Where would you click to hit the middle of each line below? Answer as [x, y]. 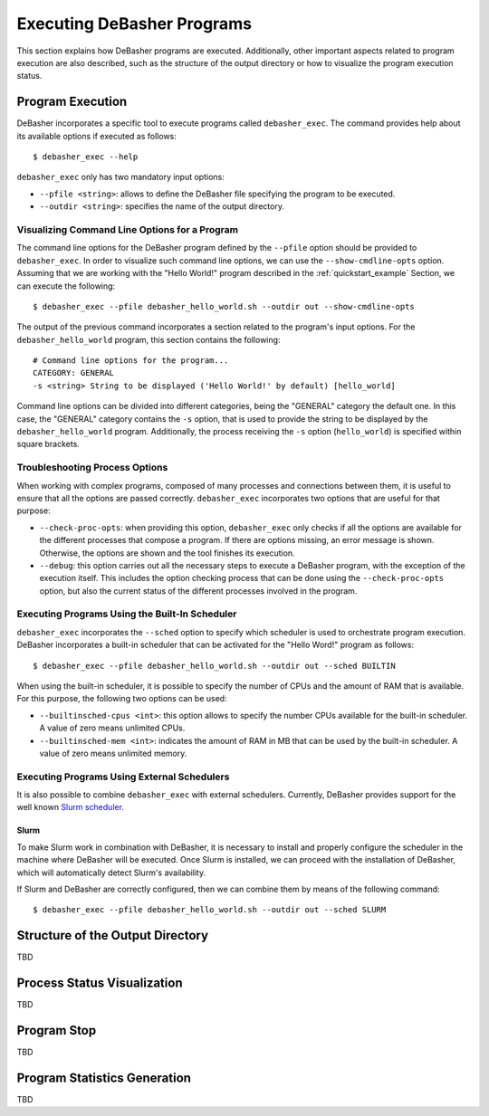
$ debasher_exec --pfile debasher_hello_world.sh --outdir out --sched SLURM [210, 910]
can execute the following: [66, 286]
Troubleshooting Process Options [92, 468]
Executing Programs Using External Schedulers [123, 777]
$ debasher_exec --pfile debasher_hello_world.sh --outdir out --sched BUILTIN [214, 666]
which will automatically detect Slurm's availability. [111, 873]
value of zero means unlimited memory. [113, 753]
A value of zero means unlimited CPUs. [112, 728]
